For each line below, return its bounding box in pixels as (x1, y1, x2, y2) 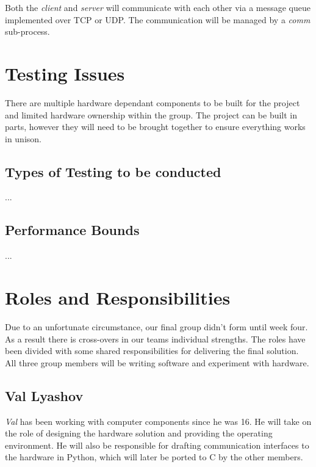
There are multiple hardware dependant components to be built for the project (5, 96, 300, 109)
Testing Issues (5, 60, 125, 85)
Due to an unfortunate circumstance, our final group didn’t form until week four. (5, 320, 308, 333)
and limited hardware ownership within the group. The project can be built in (5, 108, 298, 121)
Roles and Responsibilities (5, 285, 231, 310)
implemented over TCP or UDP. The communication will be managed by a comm (5, 13, 311, 26)
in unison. (5, 132, 41, 145)
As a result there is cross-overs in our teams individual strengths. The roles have (5, 332, 306, 345)
